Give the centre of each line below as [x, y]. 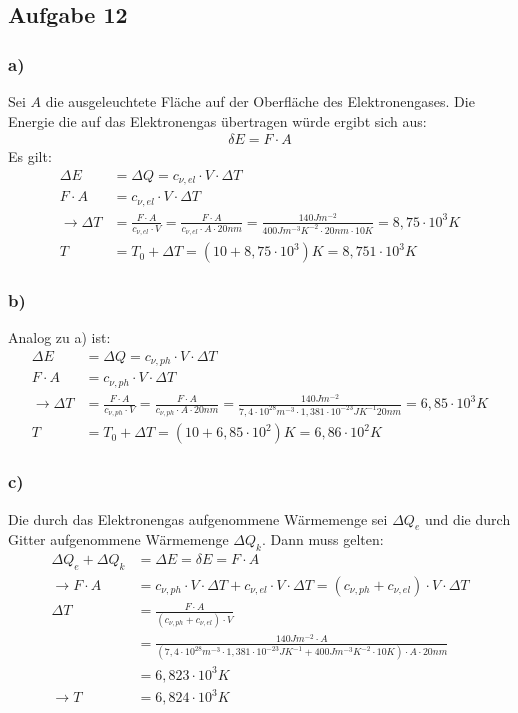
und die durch [467, 518]
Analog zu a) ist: [59, 337]
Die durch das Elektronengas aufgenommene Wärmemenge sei [198, 518]
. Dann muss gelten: [322, 539]
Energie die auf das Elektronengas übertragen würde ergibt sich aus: [217, 120]
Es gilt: [30, 156]
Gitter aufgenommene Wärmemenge [118, 539]
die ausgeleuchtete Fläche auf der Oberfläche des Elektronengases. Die [260, 101]
